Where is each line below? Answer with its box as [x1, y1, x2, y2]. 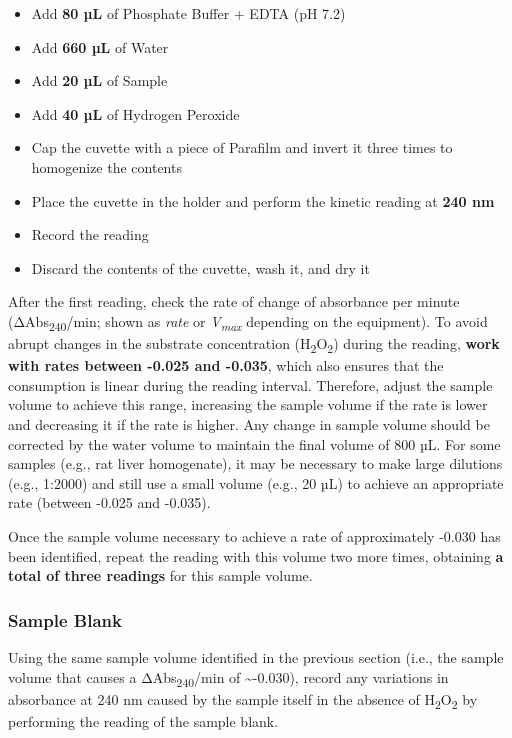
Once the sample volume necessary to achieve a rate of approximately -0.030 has [8, 525, 501, 546]
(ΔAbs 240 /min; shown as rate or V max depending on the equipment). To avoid [8, 310, 488, 334]
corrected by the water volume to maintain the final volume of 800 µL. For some [8, 433, 501, 454]
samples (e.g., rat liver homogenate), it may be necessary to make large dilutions [8, 453, 503, 474]
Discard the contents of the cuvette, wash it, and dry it [31, 257, 370, 278]
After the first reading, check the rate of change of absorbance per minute [8, 291, 460, 312]
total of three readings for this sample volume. [8, 565, 313, 586]
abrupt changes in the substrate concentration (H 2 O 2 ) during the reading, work [8, 333, 500, 356]
